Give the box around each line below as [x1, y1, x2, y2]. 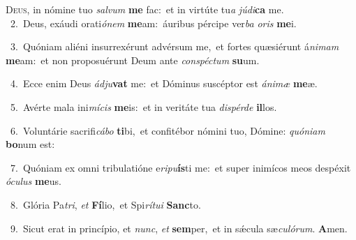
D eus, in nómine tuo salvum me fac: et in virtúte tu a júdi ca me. [6, 2, 284, 16]
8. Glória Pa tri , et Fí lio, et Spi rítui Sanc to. [10, 197, 201, 211]
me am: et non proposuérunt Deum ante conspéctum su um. [6, 52, 260, 67]
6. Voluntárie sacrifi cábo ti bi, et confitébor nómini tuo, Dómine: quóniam [10, 123, 325, 137]
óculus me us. [6, 174, 61, 188]
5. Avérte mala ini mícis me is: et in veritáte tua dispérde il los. [10, 99, 277, 114]
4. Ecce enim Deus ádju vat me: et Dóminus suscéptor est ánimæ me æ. [10, 76, 318, 91]
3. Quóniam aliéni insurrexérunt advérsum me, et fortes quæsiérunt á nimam [10, 39, 339, 54]
